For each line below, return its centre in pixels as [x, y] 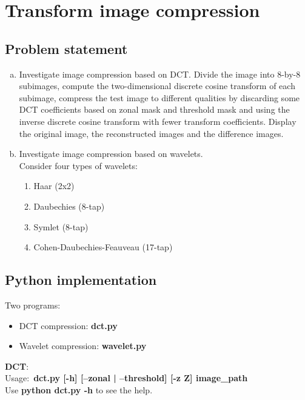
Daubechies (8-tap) [69, 206]
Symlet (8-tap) [61, 226]
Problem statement [66, 48]
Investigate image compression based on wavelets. [111, 154]
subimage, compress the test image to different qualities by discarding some [159, 97]
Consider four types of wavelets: [78, 165]
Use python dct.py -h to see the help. [79, 389]
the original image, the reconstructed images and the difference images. [151, 133]
